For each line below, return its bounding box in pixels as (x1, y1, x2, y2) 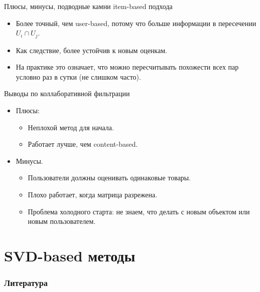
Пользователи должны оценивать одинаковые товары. (28, 172, 191, 183)
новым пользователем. (28, 216, 96, 226)
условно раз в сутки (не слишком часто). (16, 71, 141, 82)
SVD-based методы (4, 245, 136, 265)
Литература (4, 276, 48, 289)
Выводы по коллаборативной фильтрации (4, 88, 130, 99)
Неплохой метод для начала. (28, 122, 114, 132)
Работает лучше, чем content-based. (28, 139, 138, 149)
